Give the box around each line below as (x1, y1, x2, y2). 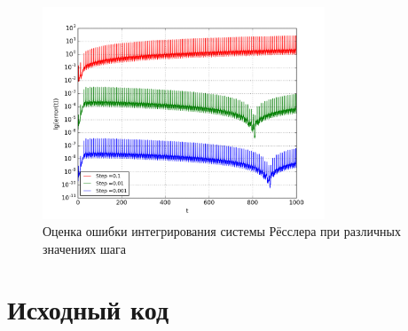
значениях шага (43, 239, 126, 257)
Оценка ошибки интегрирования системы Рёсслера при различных (43, 222, 401, 240)
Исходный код (7, 291, 169, 327)
